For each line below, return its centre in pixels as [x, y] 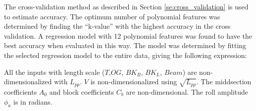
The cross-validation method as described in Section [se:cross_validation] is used [126, 6]
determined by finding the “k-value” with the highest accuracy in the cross [117, 26]
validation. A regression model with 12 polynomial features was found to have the [128, 35]
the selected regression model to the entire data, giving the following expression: [126, 55]
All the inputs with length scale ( [54, 72]
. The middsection [224, 82]
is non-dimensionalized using [134, 82]
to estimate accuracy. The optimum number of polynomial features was [112, 16]
